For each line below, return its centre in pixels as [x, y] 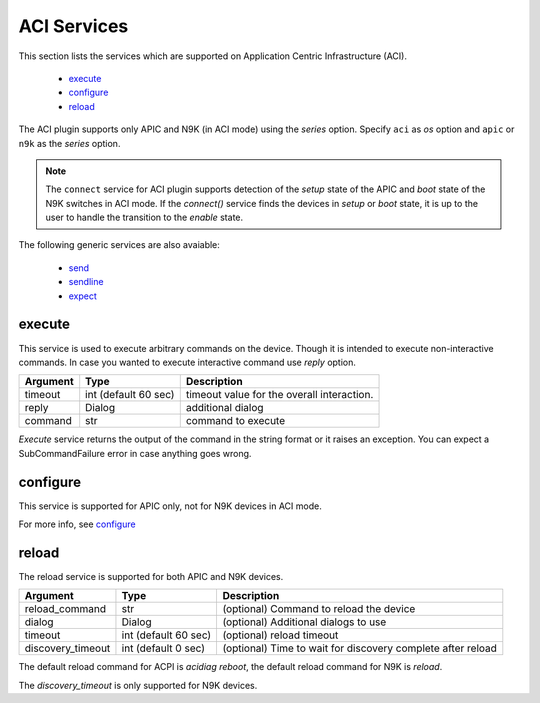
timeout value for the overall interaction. [279, 395]
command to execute [235, 421]
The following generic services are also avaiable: [119, 245]
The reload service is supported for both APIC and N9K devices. [151, 576]
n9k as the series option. [69, 143]
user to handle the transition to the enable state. [144, 217]
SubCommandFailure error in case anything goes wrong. [135, 453]
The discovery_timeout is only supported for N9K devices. [138, 685]
